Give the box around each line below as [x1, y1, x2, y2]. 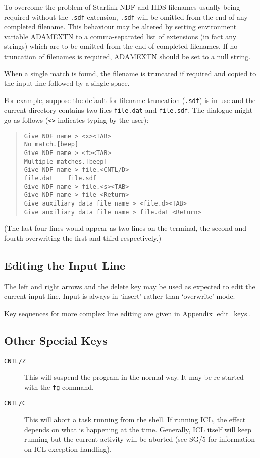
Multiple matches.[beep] [24, 158, 108, 165]
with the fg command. [24, 381, 94, 392]
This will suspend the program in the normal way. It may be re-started [24, 372, 244, 382]
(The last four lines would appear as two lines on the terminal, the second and [4, 223, 246, 233]
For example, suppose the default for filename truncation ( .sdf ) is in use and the [4, 94, 256, 105]
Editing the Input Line [4, 257, 126, 273]
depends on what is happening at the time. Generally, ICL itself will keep [24, 424, 252, 434]
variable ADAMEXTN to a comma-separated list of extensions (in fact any [4, 31, 237, 41]
